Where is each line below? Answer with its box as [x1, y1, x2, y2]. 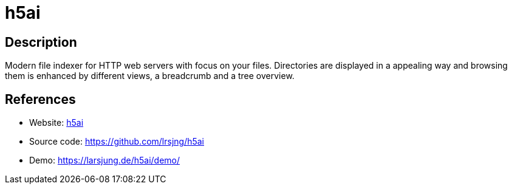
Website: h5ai [29, 117, 84, 128]
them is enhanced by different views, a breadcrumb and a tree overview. [5, 70, 295, 81]
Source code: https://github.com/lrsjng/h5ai [29, 136, 205, 147]
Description [5, 34, 77, 50]
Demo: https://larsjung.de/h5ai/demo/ [29, 155, 180, 166]
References [5, 91, 76, 107]
